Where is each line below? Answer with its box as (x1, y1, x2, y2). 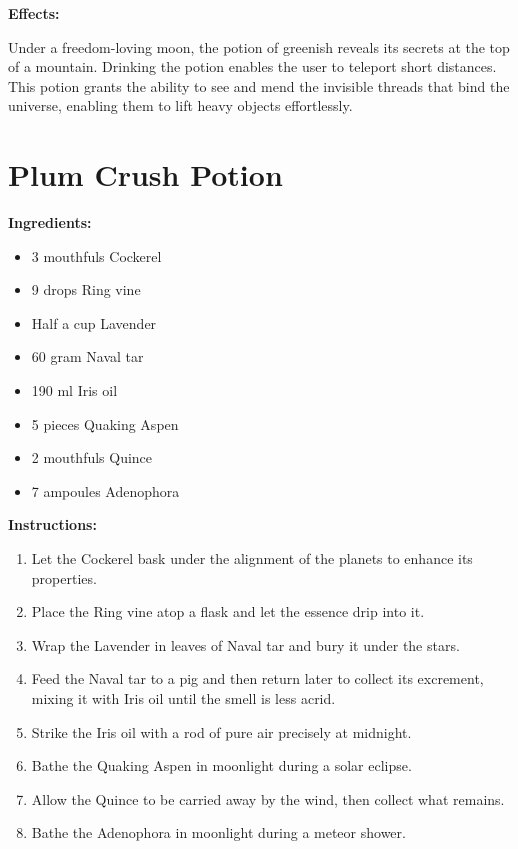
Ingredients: (8, 212, 92, 233)
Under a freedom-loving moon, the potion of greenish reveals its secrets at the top (8, 36, 510, 57)
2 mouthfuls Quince (31, 447, 153, 468)
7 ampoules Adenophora (31, 480, 180, 501)
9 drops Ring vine (31, 279, 141, 300)
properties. (31, 567, 97, 588)
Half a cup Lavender (31, 312, 157, 333)
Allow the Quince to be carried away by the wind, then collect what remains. (31, 788, 505, 809)
